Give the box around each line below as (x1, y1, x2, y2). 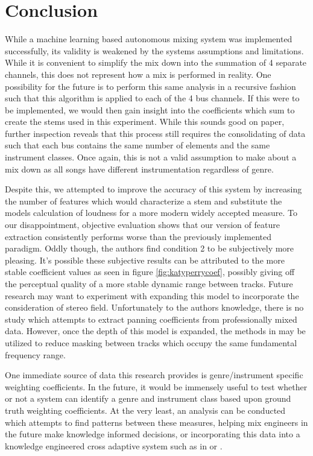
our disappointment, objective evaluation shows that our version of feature (5, 218, 280, 231)
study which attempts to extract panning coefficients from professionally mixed (5, 312, 297, 325)
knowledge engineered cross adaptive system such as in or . (5, 439, 223, 452)
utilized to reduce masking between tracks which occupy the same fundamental (5, 336, 297, 349)
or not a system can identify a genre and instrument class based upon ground (5, 392, 291, 405)
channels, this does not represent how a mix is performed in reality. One (5, 68, 271, 80)
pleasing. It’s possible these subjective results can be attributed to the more (5, 253, 285, 266)
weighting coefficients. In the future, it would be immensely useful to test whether (5, 380, 308, 393)
